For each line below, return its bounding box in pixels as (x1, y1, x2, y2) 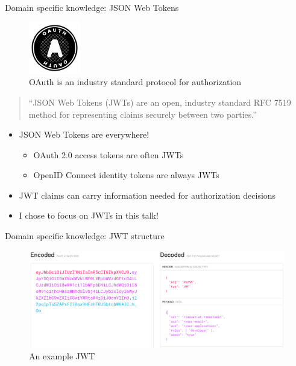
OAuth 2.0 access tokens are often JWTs (33, 148, 184, 161)
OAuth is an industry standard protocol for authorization (29, 75, 242, 88)
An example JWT (29, 350, 95, 362)
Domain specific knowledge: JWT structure (5, 230, 165, 242)
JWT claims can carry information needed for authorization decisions (19, 188, 276, 201)
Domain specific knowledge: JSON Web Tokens (5, 1, 179, 13)
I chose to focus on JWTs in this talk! (19, 209, 159, 222)
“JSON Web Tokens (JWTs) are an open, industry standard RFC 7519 (28, 95, 291, 108)
